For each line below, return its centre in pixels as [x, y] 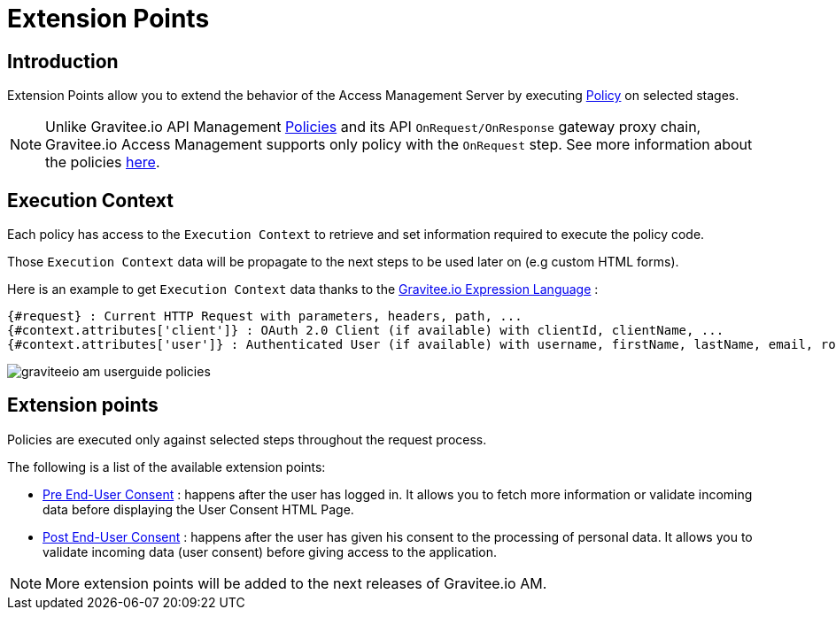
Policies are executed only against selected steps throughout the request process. [247, 439]
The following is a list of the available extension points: [166, 467]
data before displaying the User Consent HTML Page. [198, 509]
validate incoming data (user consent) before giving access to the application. [270, 551]
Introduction [63, 61]
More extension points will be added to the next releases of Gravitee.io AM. [296, 583]
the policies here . [103, 162]
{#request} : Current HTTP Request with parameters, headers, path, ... [265, 316]
